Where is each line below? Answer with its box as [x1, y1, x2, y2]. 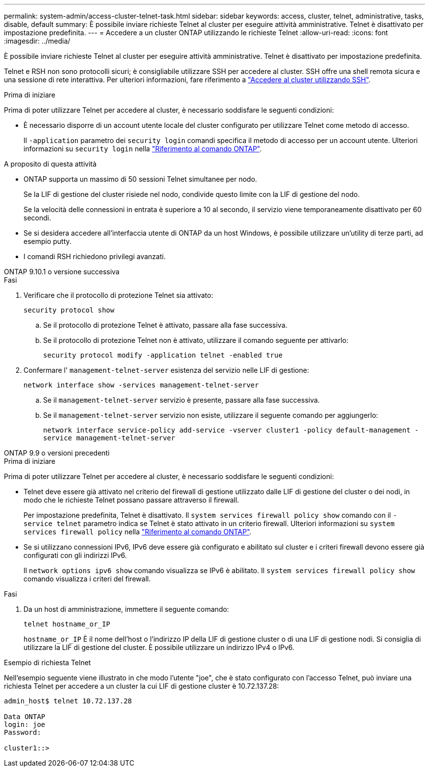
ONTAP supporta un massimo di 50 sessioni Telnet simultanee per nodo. [24, 175, 257, 183]
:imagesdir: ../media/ [4, 37, 71, 45]
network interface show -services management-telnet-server [24, 381, 259, 389]
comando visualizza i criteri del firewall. [24, 575, 151, 583]
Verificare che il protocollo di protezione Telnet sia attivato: [24, 291, 214, 299]
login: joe [4, 721, 46, 728]
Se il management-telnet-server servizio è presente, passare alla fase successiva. [43, 396, 320, 404]
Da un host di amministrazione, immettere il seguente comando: [24, 605, 229, 613]
